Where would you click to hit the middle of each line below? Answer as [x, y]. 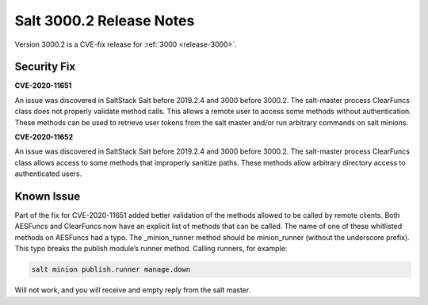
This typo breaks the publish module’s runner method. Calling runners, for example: [151, 249]
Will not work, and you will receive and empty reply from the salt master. [133, 290]
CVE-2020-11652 [44, 137]
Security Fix [45, 67]
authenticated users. [48, 173]
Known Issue [48, 196]
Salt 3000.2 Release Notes [105, 21]
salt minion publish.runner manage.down [111, 270]
